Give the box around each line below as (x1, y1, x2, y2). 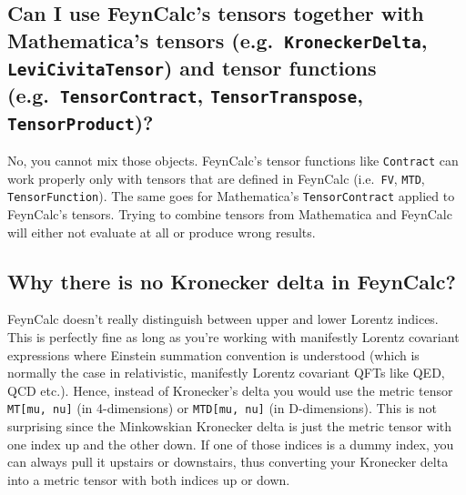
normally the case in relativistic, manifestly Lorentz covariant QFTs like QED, (7, 363, 445, 382)
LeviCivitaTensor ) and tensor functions (7, 53, 377, 81)
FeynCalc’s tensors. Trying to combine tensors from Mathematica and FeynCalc (7, 205, 452, 224)
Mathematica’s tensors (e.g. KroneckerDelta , (7, 25, 428, 54)
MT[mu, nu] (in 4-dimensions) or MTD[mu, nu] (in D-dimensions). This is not (7, 399, 437, 418)
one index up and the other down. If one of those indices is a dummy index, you (7, 434, 454, 453)
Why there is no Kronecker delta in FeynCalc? (7, 267, 456, 295)
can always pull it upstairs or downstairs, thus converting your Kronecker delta (7, 452, 449, 471)
